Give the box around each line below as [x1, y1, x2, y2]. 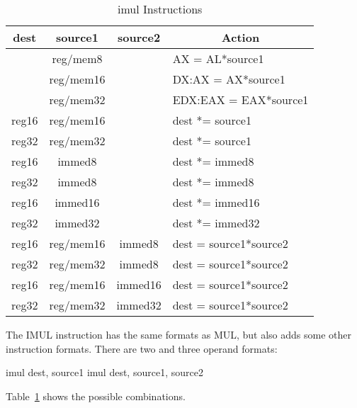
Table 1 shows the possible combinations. [6, 388, 186, 403]
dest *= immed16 [172, 194, 260, 210]
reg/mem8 [52, 50, 103, 67]
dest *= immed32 [172, 215, 260, 231]
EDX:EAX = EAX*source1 [172, 91, 309, 108]
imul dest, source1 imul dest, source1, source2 [6, 365, 203, 380]
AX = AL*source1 [172, 50, 264, 67]
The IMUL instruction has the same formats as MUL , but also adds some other [6, 327, 352, 341]
